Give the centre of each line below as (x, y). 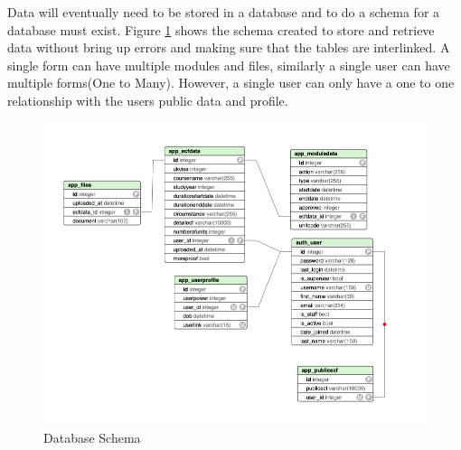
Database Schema (92, 437)
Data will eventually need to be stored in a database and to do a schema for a (224, 12)
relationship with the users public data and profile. (148, 100)
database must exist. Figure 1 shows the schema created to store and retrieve (221, 29)
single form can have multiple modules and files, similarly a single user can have (229, 65)
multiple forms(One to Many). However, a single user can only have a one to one (231, 83)
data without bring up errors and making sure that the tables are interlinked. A (229, 47)
